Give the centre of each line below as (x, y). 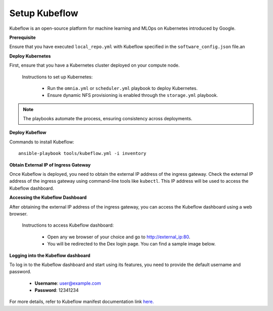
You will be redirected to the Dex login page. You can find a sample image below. (131, 244)
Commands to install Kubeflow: (42, 142)
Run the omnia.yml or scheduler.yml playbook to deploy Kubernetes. (123, 88)
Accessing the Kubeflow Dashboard (48, 197)
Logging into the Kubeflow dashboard (50, 255)
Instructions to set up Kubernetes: (57, 77)
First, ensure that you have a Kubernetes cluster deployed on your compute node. (95, 65)
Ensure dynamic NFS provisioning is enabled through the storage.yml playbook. (133, 95)
